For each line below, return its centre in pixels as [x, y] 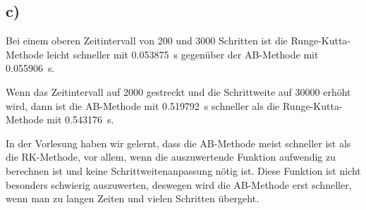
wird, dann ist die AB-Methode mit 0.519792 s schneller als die [143, 105]
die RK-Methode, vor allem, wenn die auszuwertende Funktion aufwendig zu [171, 157]
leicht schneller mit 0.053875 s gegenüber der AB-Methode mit [183, 54]
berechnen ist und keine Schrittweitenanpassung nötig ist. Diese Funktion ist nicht [183, 170]
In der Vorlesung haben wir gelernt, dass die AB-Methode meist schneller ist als [178, 143]
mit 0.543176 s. [80, 119]
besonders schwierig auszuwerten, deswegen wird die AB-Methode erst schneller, [179, 184]
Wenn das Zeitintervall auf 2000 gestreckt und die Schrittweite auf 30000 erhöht [178, 91]
